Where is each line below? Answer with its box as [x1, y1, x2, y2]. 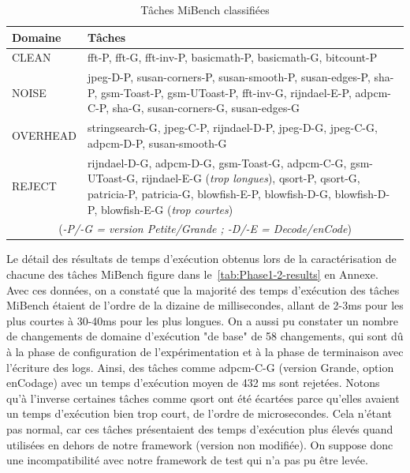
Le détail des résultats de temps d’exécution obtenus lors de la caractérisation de [6, 250, 397, 267]
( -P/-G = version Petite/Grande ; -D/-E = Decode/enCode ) [58, 220, 352, 237]
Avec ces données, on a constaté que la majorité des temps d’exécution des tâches [6, 281, 400, 298]
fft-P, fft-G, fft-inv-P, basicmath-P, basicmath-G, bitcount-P [88, 49, 378, 66]
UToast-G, [88, 170, 139, 186]
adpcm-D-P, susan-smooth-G [88, 134, 227, 151]
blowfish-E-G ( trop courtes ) [101, 201, 233, 217]
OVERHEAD [12, 127, 77, 144]
